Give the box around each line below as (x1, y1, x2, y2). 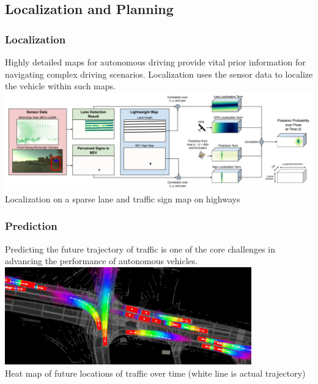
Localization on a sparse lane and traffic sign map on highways (5, 192, 240, 205)
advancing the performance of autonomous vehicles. (5, 254, 198, 267)
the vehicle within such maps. (5, 79, 116, 92)
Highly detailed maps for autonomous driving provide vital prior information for (5, 56, 306, 68)
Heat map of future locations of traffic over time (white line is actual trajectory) (5, 366, 306, 379)
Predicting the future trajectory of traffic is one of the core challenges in (5, 242, 275, 255)
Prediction (5, 218, 57, 234)
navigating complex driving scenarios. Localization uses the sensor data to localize (5, 67, 313, 80)
